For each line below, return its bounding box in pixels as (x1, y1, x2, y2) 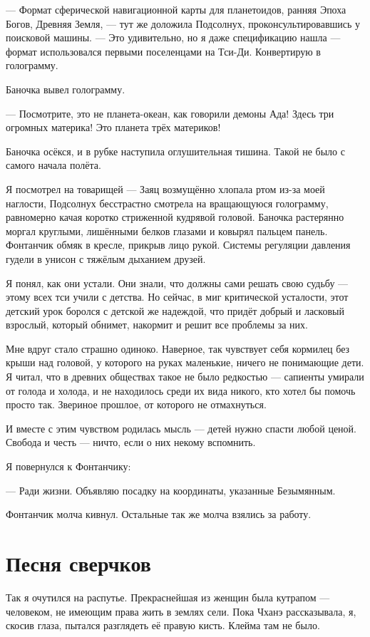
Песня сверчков (6, 549, 151, 577)
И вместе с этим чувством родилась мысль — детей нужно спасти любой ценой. (6, 420, 356, 435)
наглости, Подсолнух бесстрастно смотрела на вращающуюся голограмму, (6, 195, 329, 210)
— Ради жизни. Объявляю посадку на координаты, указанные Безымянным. (6, 482, 336, 497)
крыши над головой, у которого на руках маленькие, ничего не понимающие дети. (6, 355, 364, 370)
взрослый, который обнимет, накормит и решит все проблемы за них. (6, 317, 308, 332)
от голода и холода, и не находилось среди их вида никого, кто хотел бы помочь (6, 383, 356, 398)
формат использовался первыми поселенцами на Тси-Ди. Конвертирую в (6, 43, 321, 58)
